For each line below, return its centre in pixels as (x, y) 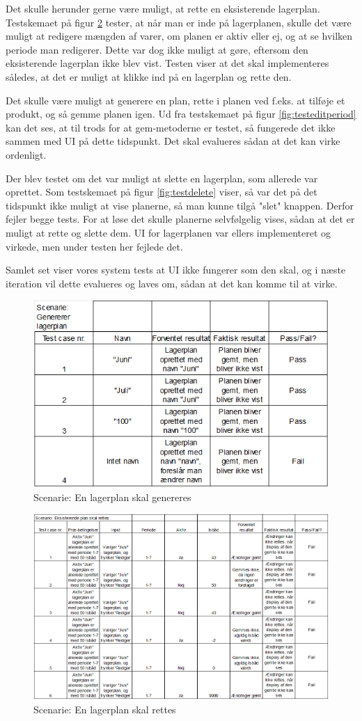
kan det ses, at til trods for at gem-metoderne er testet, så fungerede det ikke (171, 127)
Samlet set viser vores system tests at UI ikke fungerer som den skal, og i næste (176, 270)
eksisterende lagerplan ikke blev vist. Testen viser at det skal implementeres (167, 63)
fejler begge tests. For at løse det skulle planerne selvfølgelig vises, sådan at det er (180, 219)
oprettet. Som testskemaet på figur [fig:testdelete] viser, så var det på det (162, 192)
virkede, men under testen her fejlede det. (94, 246)
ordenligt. (26, 154)
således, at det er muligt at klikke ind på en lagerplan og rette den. (149, 76)
